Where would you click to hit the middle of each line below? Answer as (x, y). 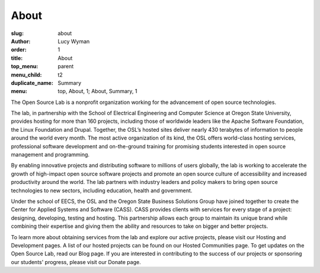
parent (66, 66)
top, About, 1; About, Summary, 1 (97, 91)
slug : (17, 33)
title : (17, 58)
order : (19, 50)
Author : (21, 41)
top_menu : (25, 66)
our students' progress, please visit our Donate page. (76, 262)
